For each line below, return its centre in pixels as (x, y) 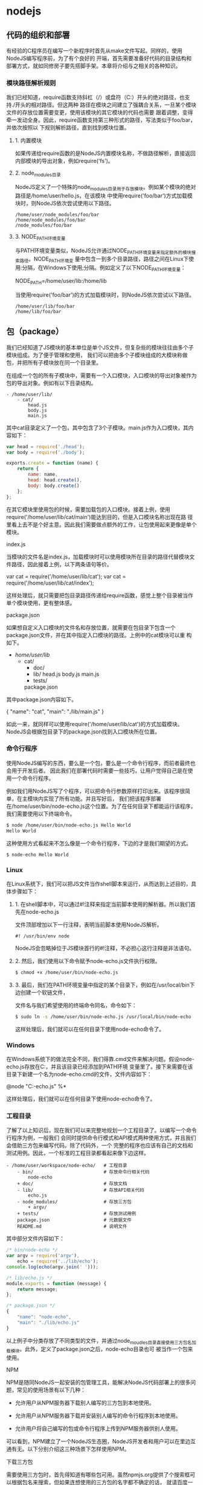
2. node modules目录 (38, 174)
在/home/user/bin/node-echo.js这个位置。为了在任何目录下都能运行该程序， (101, 806)
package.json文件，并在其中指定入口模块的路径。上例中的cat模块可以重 (96, 635)
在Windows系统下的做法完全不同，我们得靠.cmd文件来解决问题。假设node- (100, 1059)
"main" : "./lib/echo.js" (48, 1322)
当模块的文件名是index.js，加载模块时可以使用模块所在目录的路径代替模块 (98, 557)
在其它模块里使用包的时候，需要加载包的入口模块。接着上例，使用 (88, 509)
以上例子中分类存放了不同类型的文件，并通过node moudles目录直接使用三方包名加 (101, 1341)
